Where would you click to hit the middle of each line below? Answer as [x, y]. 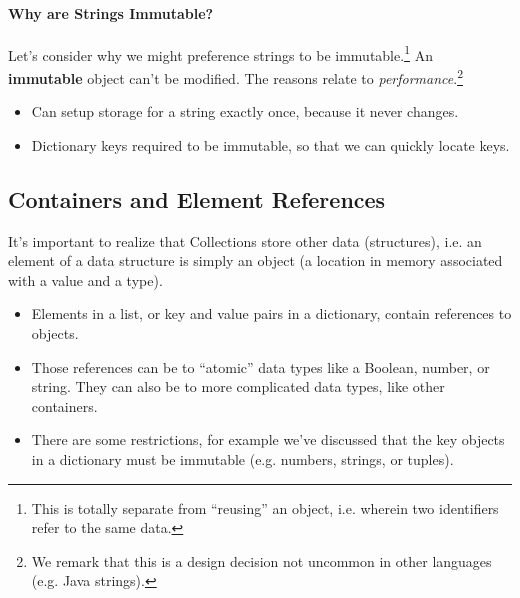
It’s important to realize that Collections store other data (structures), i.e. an [245, 240]
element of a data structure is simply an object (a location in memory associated [255, 260]
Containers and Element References [197, 198]
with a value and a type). [85, 279]
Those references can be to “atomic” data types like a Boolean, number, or [260, 366]
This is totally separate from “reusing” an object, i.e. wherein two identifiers [265, 507]
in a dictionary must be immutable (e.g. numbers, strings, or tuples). [242, 459]
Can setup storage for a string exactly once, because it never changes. [245, 111]
